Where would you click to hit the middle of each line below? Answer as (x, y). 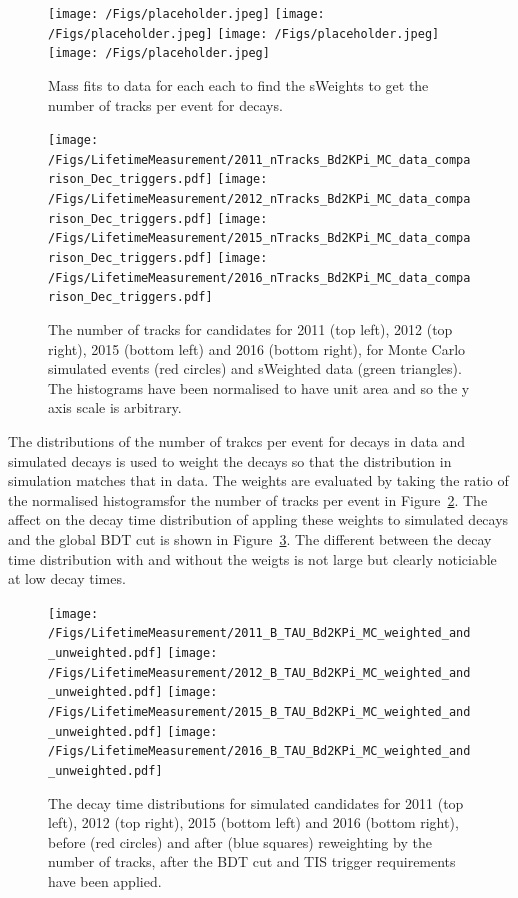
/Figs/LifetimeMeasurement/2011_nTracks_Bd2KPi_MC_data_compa (259, 159)
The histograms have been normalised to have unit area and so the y (259, 387)
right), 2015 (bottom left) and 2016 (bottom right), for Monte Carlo (257, 348)
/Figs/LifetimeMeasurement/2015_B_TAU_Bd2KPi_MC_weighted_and (259, 712)
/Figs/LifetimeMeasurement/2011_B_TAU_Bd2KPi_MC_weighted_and (259, 633)
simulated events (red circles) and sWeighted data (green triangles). (255, 368)
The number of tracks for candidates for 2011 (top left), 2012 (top (250, 329)
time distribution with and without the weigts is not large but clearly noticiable (252, 558)
